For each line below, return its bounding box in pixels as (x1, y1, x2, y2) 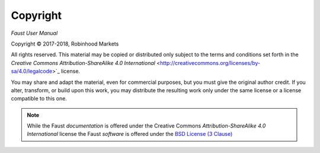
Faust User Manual (11, 30, 58, 37)
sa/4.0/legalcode (11, 68, 53, 75)
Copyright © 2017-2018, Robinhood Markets (11, 40, 119, 47)
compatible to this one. (11, 95, 68, 102)
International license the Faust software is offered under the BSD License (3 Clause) (27, 131, 233, 138)
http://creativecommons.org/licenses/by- (160, 59, 261, 66)
